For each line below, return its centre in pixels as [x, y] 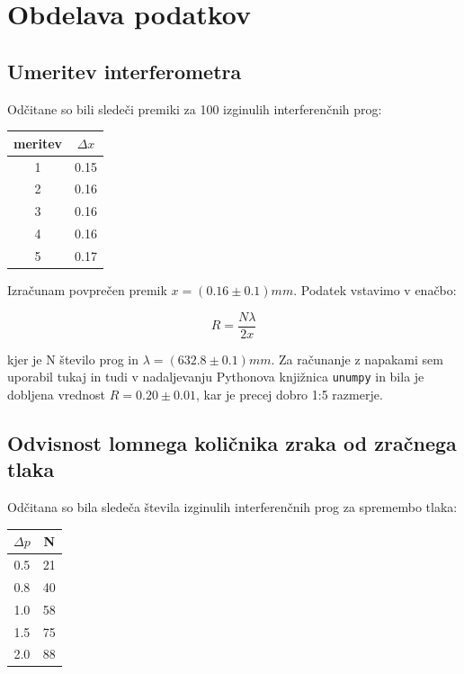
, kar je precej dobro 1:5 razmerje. [289, 394]
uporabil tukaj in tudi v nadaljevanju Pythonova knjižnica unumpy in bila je [216, 377]
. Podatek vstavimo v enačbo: [375, 289]
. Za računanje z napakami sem [357, 359]
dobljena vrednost [57, 394]
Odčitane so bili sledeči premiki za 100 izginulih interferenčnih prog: [195, 108]
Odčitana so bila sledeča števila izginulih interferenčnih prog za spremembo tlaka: [232, 507]
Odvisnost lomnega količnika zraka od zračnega [232, 442]
